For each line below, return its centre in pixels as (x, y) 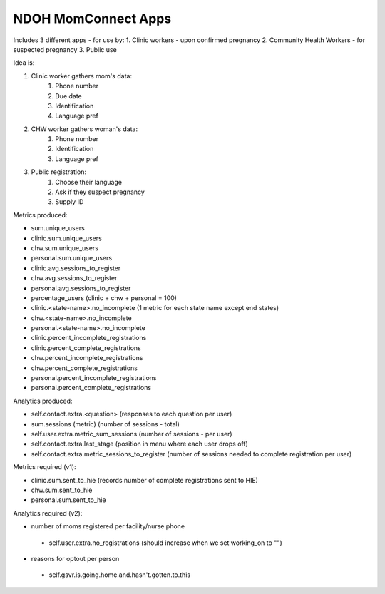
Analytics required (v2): (48, 513)
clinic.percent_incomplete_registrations (89, 338)
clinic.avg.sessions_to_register (76, 268)
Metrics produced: (40, 215)
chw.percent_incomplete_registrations (87, 358)
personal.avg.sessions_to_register (81, 288)
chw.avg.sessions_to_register (74, 278)
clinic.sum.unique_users (67, 238)
